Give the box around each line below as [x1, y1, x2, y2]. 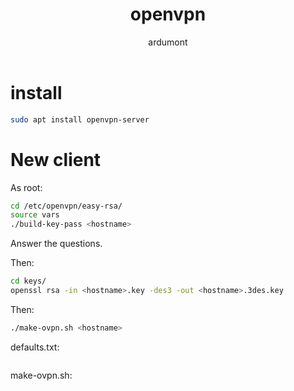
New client [10, 148, 102, 171]
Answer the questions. [10, 238, 103, 250]
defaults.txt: [10, 341, 60, 353]
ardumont [148, 36, 188, 48]
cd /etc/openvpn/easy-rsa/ [10, 201, 123, 211]
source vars [10, 210, 60, 220]
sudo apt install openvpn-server [10, 114, 150, 125]
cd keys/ [10, 276, 47, 287]
